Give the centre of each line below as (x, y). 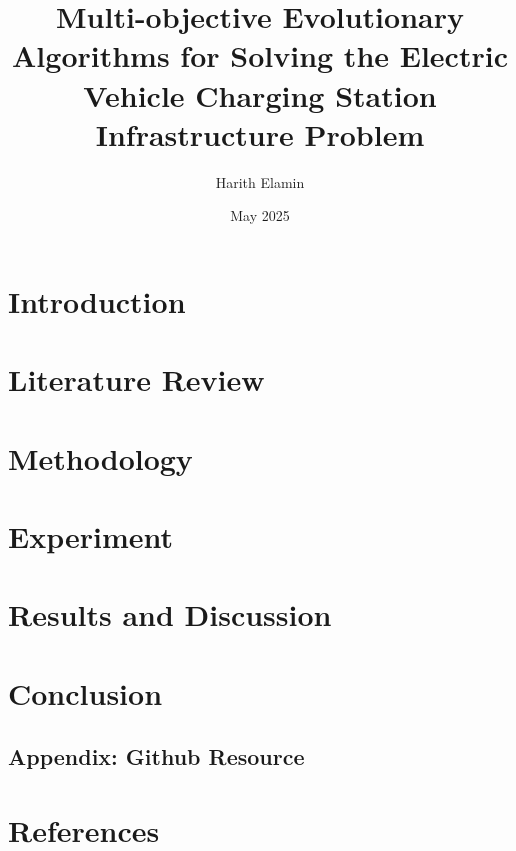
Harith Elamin (260, 181)
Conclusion (85, 692)
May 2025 (260, 215)
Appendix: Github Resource (156, 756)
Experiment (91, 536)
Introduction (97, 300)
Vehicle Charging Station (260, 94)
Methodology (100, 457)
